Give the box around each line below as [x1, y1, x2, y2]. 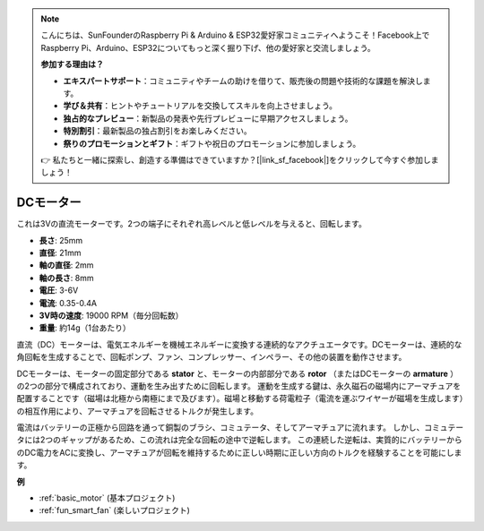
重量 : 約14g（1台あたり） [39, 322, 131, 333]
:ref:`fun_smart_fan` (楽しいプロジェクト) [39, 505, 190, 516]
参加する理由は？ [40, 59, 104, 70]
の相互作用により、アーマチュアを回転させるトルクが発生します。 [16, 406, 259, 416]
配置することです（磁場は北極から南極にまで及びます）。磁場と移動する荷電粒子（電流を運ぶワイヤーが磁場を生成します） [16, 393, 464, 404]
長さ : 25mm [39, 235, 83, 245]
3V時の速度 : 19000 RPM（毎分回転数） [39, 310, 184, 321]
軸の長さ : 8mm [39, 272, 94, 283]
